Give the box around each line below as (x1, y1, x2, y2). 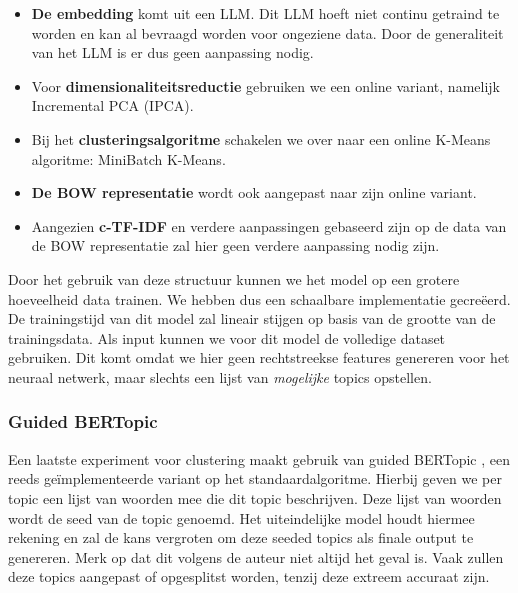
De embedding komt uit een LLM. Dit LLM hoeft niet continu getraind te (31, 3, 500, 23)
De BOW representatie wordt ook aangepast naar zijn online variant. (31, 182, 477, 203)
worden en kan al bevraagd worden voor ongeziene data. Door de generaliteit (31, 22, 504, 43)
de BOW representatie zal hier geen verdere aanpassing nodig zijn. (31, 235, 440, 256)
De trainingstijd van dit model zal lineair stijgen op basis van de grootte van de (8, 308, 496, 329)
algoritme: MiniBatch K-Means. (31, 148, 226, 169)
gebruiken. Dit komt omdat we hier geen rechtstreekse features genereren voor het (8, 347, 510, 368)
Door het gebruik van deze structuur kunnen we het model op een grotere (8, 268, 460, 289)
